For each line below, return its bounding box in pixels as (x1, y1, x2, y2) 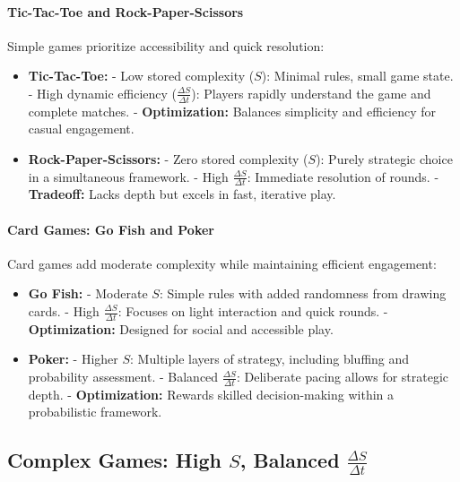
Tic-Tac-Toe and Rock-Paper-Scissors (7, 2, 244, 21)
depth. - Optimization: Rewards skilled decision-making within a (28, 384, 395, 403)
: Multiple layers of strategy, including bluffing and (130, 349, 410, 368)
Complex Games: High (7, 446, 221, 474)
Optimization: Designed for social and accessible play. (28, 319, 334, 338)
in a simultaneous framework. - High (28, 167, 229, 185)
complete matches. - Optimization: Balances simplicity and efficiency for (28, 101, 437, 120)
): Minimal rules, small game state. (261, 66, 454, 85)
